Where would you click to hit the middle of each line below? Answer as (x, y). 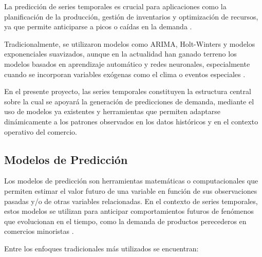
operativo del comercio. (41, 131)
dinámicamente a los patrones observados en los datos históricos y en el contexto (131, 121)
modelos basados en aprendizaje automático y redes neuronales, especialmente (127, 63)
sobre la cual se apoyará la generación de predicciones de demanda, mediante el (129, 101)
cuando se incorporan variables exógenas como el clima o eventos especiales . (125, 74)
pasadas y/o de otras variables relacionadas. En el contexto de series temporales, (131, 201)
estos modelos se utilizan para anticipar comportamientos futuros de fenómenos (129, 211)
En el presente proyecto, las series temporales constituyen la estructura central (128, 91)
